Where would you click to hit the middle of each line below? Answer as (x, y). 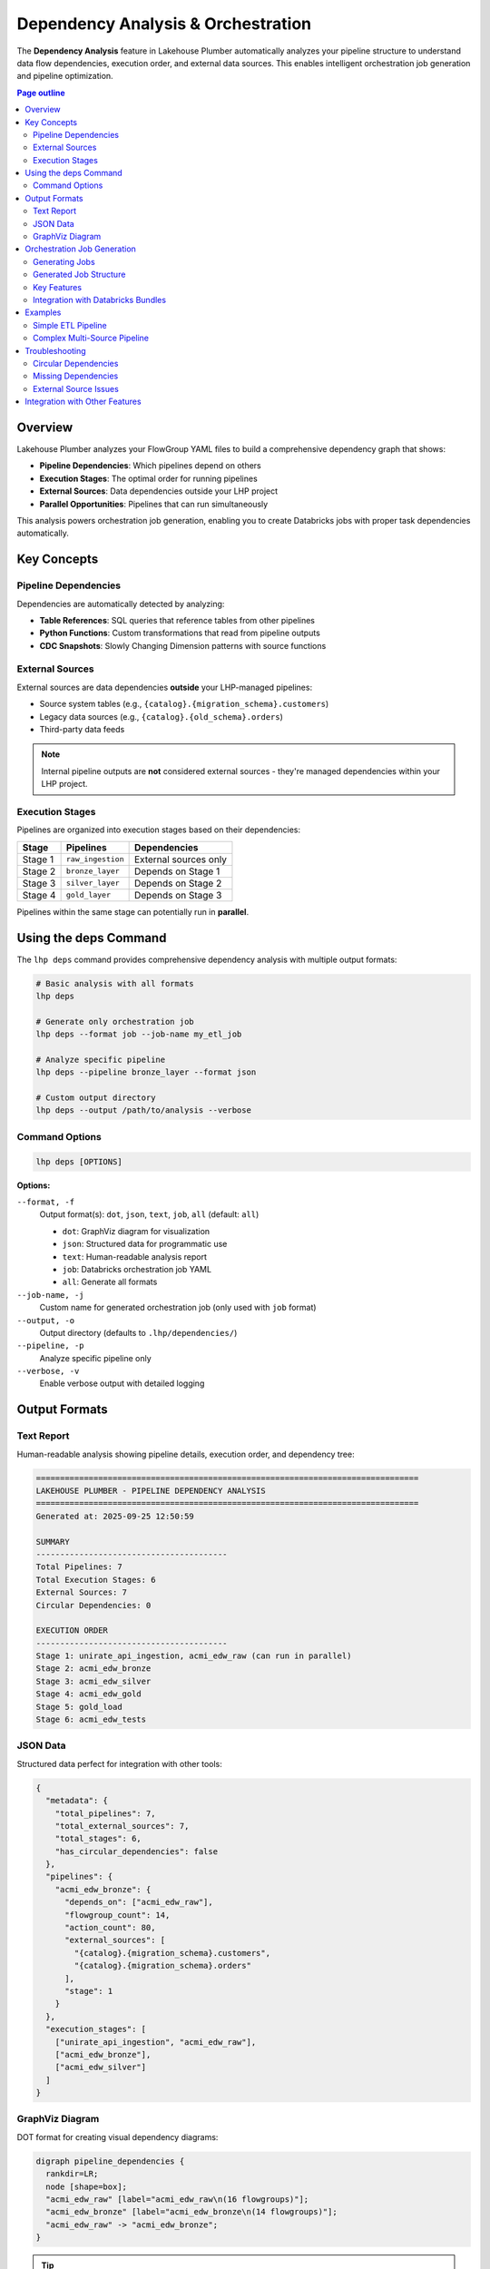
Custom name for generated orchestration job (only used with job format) (178, 1308)
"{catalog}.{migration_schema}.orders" (162, 1966)
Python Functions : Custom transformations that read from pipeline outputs (180, 633)
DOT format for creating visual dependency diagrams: (118, 2136)
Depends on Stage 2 (178, 883)
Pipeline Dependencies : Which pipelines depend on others (151, 466)
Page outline (41, 93)
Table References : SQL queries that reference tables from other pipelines (177, 620)
